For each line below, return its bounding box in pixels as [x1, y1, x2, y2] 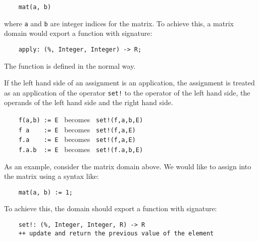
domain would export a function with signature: [4, 28, 152, 38]
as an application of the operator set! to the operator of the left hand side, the [4, 87, 250, 98]
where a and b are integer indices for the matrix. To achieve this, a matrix [4, 18, 234, 28]
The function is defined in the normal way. [4, 60, 136, 71]
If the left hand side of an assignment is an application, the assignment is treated [4, 77, 255, 88]
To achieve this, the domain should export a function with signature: [4, 203, 217, 214]
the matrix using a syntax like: [4, 171, 99, 181]
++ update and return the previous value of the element [18, 229, 214, 237]
